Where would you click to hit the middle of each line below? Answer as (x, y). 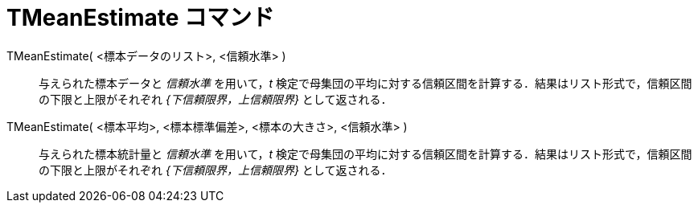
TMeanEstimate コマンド (141, 18)
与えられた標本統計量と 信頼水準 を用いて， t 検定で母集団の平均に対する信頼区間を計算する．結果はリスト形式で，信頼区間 (365, 154)
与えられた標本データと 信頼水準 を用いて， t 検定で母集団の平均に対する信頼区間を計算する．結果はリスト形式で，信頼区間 (365, 83)
